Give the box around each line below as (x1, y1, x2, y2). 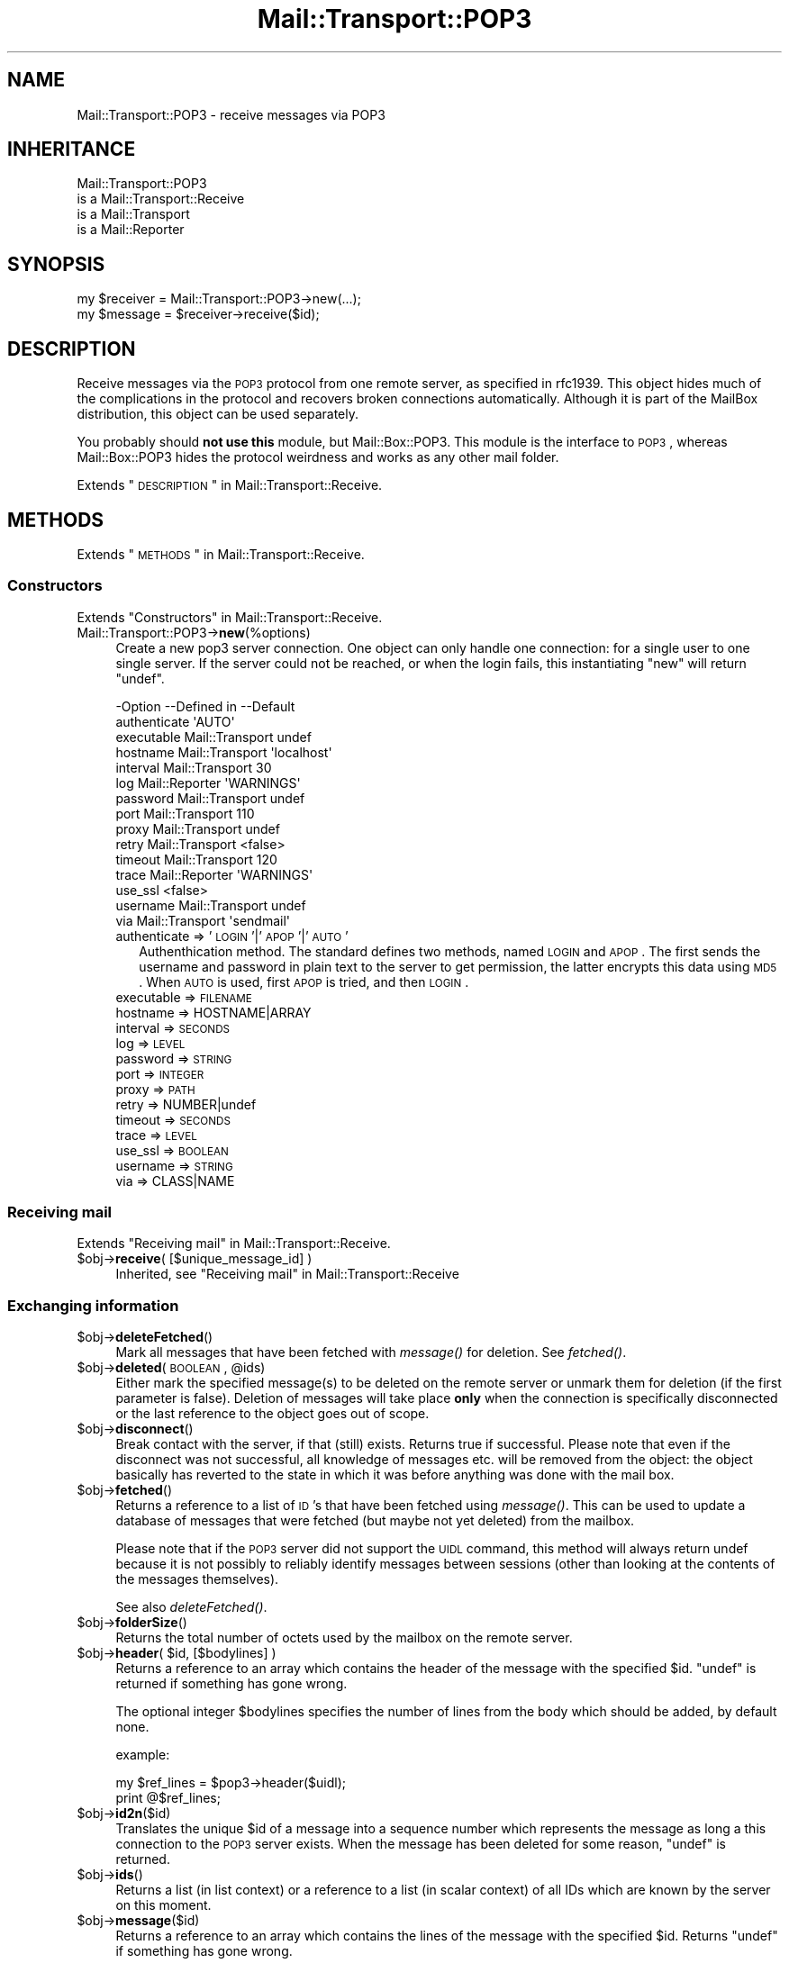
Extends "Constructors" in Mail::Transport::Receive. (77, 609, 383, 625)
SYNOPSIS (7, 252, 105, 276)
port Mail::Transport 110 (115, 805, 255, 821)
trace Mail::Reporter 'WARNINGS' (115, 866, 313, 882)
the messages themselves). (115, 1571, 279, 1588)
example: (115, 1747, 170, 1763)
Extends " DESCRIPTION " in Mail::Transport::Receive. (77, 477, 383, 493)
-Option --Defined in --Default (115, 698, 295, 714)
